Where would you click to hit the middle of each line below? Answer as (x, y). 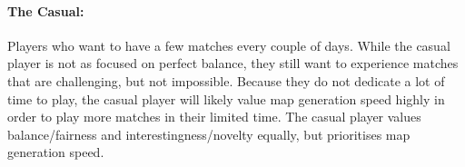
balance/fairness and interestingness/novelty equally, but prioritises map (209, 134)
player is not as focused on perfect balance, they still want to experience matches (233, 63)
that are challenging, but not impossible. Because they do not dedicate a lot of (226, 80)
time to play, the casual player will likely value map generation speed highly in (226, 98)
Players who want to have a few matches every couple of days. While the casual (229, 45)
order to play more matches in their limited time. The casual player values (214, 117)
